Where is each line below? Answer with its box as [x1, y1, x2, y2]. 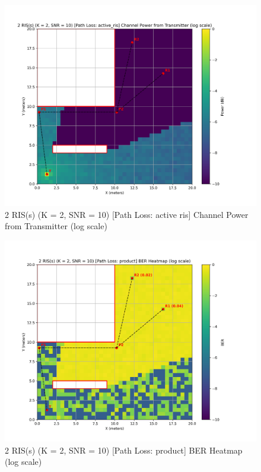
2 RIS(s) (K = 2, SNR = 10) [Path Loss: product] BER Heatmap [5, 444, 243, 456]
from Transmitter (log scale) [5, 220, 107, 232]
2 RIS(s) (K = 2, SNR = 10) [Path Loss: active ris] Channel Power [5, 208, 249, 220]
